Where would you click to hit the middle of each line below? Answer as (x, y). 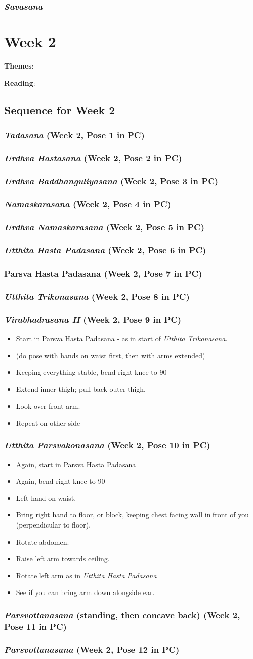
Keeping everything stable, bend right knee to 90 (91, 372)
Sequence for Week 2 (60, 110)
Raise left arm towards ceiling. (63, 558)
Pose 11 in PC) (35, 626)
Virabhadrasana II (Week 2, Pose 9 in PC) (93, 319)
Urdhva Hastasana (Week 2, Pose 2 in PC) (93, 157)
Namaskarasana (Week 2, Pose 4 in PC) (88, 204)
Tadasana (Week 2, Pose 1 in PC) (74, 134)
